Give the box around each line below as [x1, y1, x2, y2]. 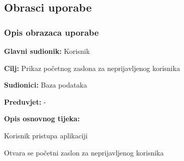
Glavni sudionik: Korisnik [4, 46, 90, 56]
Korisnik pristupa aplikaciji [4, 130, 88, 140]
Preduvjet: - [4, 96, 46, 107]
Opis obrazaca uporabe [4, 26, 99, 38]
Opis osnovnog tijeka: [4, 113, 80, 124]
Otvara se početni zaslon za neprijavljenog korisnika [4, 147, 164, 157]
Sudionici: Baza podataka [4, 79, 87, 90]
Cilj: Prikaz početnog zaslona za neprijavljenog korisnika [4, 62, 180, 73]
